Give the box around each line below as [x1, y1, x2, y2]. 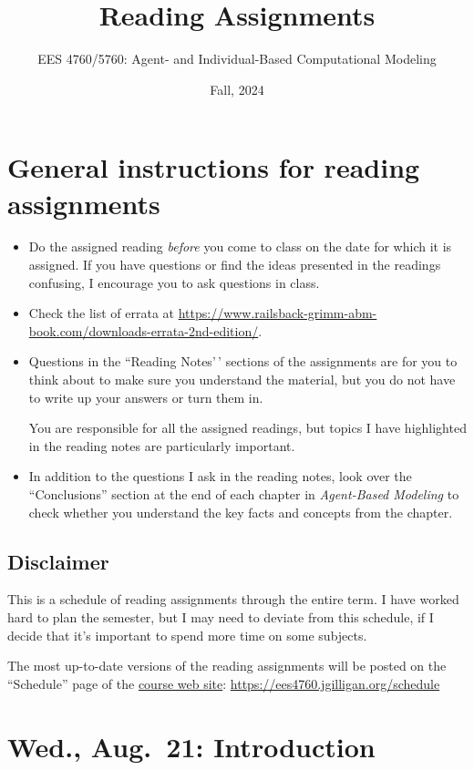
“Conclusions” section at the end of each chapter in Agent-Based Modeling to [28, 484, 459, 503]
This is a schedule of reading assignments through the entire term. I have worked [7, 590, 459, 609]
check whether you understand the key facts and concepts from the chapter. [28, 502, 453, 521]
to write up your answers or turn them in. [28, 387, 263, 406]
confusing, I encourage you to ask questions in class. [28, 272, 320, 292]
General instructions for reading [7, 149, 420, 186]
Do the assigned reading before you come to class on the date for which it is [28, 237, 452, 256]
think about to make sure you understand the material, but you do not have [28, 370, 456, 388]
